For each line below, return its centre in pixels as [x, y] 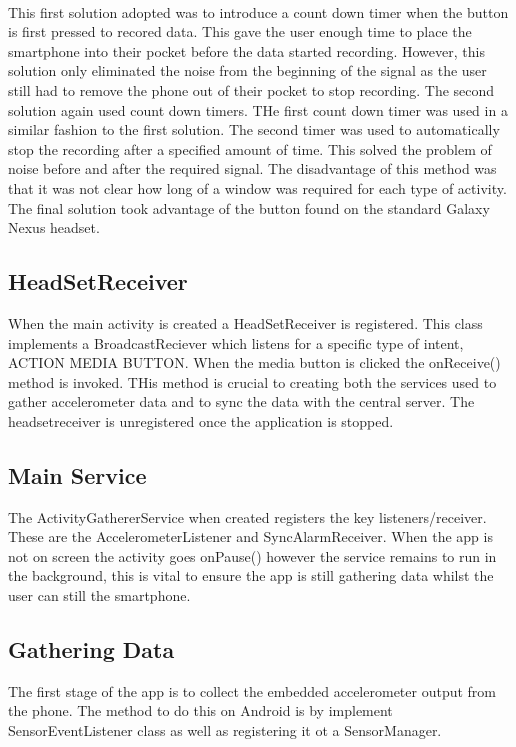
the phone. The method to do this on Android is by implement [200, 710]
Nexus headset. [54, 227]
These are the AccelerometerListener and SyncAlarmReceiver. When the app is [250, 536]
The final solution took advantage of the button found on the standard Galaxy [249, 207]
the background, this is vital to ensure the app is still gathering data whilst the [251, 575]
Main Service [77, 474]
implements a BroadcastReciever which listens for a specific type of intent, [236, 342]
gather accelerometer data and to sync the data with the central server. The [241, 401]
